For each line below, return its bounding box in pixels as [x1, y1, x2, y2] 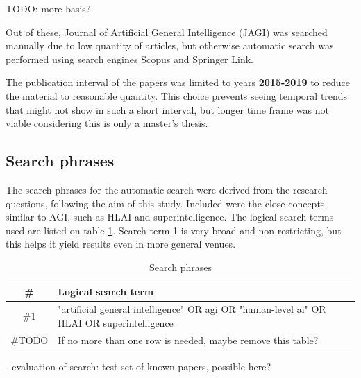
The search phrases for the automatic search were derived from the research [6, 182, 328, 196]
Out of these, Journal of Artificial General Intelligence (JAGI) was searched [6, 24, 328, 39]
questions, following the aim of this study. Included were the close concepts [6, 196, 325, 210]
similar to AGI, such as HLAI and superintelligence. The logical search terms [6, 209, 334, 224]
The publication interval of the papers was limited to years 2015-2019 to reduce [6, 75, 350, 89]
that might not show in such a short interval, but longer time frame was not [6, 102, 329, 117]
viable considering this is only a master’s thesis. [6, 116, 208, 130]
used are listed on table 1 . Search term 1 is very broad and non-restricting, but [6, 223, 342, 237]
